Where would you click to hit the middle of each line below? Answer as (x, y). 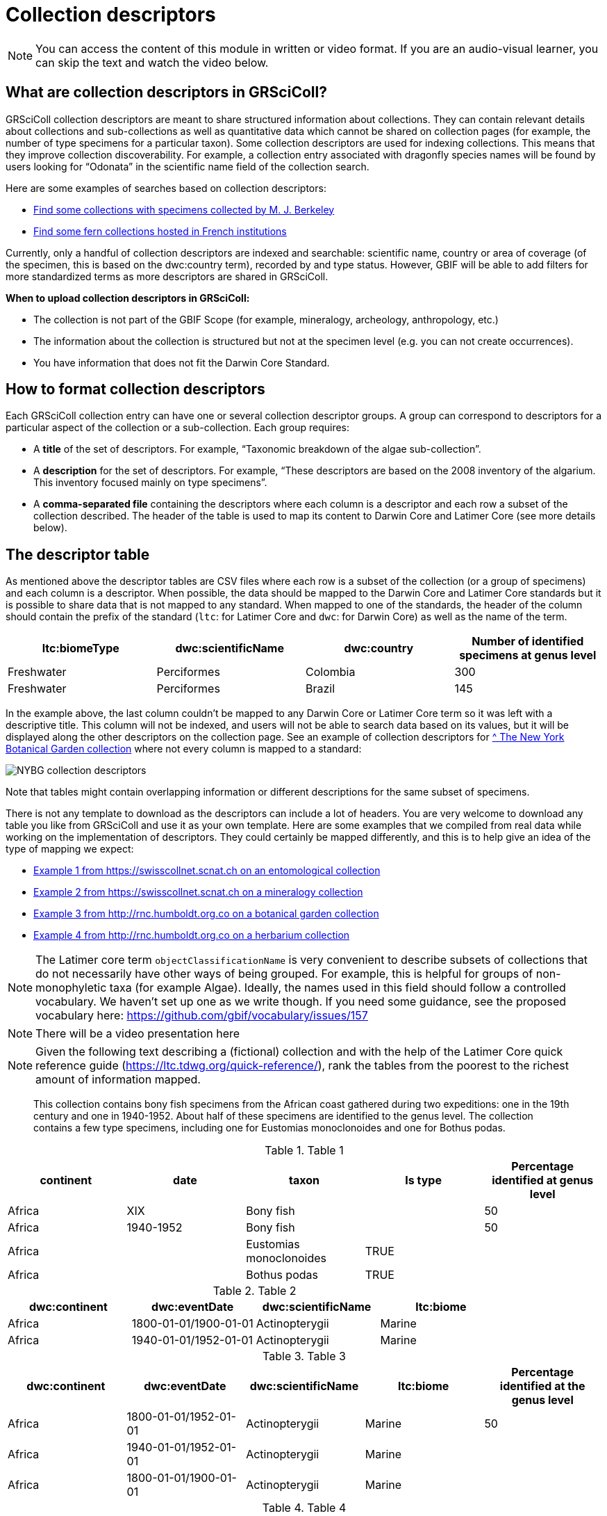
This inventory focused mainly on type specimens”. (150, 483)
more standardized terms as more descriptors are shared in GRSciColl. (167, 276)
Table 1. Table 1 (304, 1151)
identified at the (542, 1386)
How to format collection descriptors (135, 389)
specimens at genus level (528, 655)
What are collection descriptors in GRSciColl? (166, 92)
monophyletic (71, 988)
